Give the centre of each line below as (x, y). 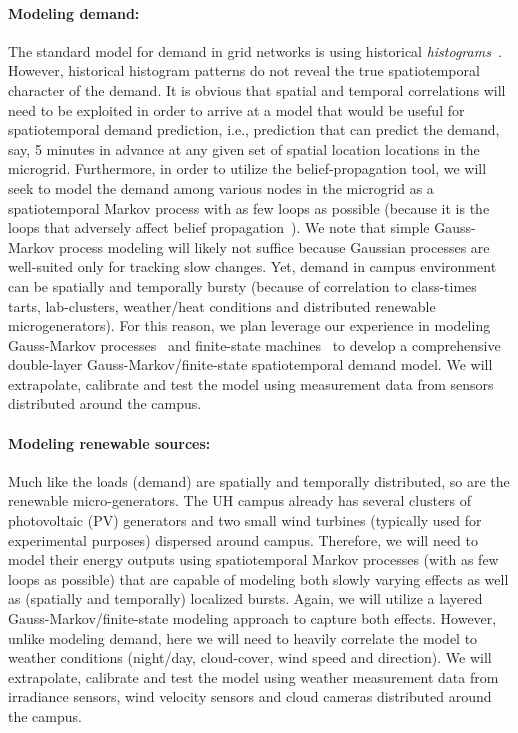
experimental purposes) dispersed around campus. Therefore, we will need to (243, 539)
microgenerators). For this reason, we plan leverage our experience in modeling (249, 325)
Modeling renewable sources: (109, 442)
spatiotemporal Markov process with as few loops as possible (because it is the (249, 207)
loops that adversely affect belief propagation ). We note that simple (219, 227)
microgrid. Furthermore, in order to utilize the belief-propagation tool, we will (247, 168)
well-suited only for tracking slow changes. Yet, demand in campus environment (252, 266)
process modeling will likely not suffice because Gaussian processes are (274, 246)
